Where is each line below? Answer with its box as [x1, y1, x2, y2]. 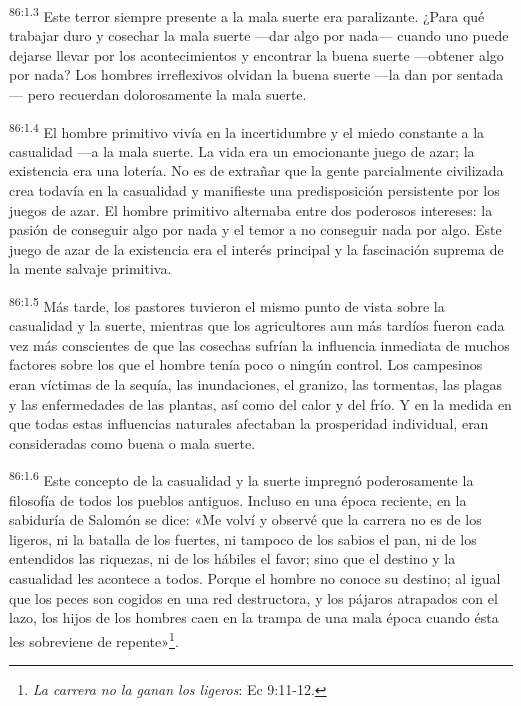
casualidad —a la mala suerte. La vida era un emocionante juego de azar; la [9, 140, 475, 161]
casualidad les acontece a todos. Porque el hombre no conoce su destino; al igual [9, 568, 501, 589]
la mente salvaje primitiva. [9, 258, 172, 279]
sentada [456, 64, 504, 85]
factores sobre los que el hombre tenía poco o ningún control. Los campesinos [9, 354, 483, 375]
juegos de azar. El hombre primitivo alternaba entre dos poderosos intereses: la [9, 199, 493, 220]
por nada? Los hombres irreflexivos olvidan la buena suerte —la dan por [9, 64, 453, 85]
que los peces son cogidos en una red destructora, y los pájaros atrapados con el [9, 587, 498, 608]
